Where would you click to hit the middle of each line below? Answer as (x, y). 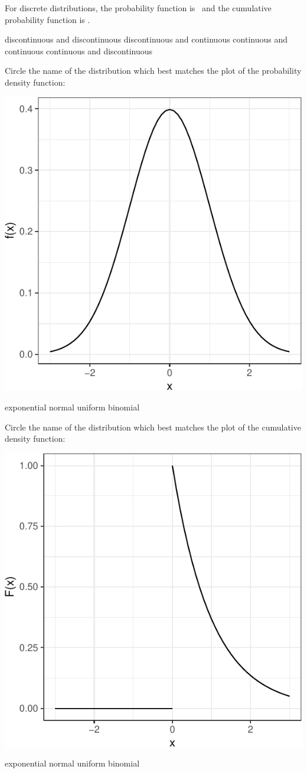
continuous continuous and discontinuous (79, 50)
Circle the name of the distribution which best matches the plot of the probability (153, 71)
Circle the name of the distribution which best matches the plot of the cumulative (153, 427)
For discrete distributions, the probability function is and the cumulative (138, 8)
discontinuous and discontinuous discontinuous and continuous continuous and (146, 39)
